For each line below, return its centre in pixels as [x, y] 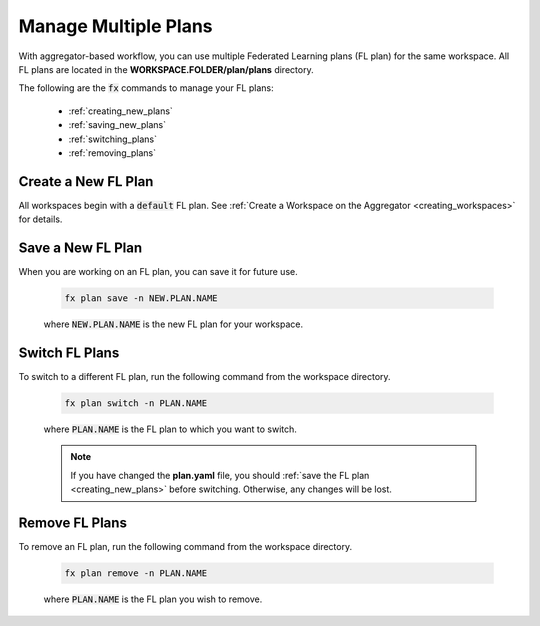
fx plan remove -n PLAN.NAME [136, 573]
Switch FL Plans [69, 352]
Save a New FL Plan [80, 248]
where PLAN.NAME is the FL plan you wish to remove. [153, 599]
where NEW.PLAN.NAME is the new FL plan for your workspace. [173, 324]
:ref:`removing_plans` [112, 152]
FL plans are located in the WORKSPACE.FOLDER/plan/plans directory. [166, 69]
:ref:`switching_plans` [113, 139]
